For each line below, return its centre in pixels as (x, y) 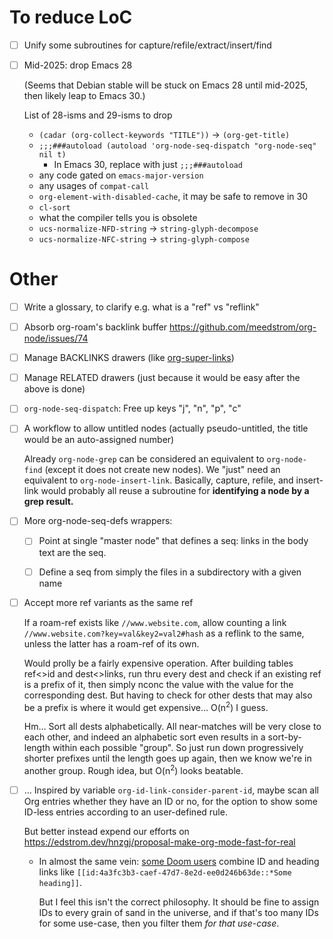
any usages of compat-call (94, 186)
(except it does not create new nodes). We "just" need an (162, 470)
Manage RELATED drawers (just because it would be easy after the (162, 378)
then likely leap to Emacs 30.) (84, 96)
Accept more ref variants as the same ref (108, 602)
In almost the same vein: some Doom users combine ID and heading (179, 861)
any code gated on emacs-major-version (121, 175)
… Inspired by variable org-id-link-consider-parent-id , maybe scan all (171, 790)
